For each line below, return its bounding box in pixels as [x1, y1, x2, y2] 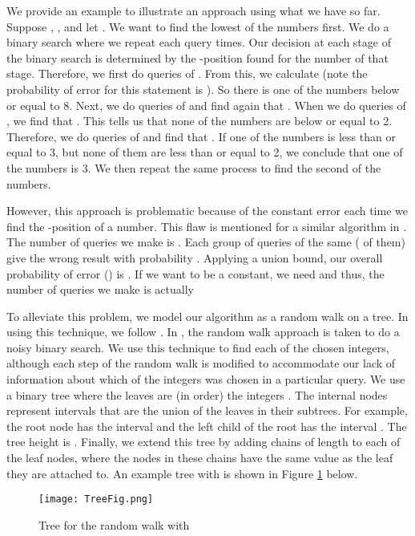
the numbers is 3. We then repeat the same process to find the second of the [6, 159, 381, 176]
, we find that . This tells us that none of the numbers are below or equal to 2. [6, 112, 393, 129]
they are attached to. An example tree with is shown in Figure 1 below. [6, 465, 358, 481]
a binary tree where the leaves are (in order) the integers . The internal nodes [6, 386, 388, 403]
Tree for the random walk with [38, 516, 190, 533]
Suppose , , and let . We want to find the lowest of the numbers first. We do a [6, 18, 389, 35]
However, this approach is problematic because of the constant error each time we [6, 202, 408, 219]
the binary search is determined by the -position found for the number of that [6, 49, 389, 66]
